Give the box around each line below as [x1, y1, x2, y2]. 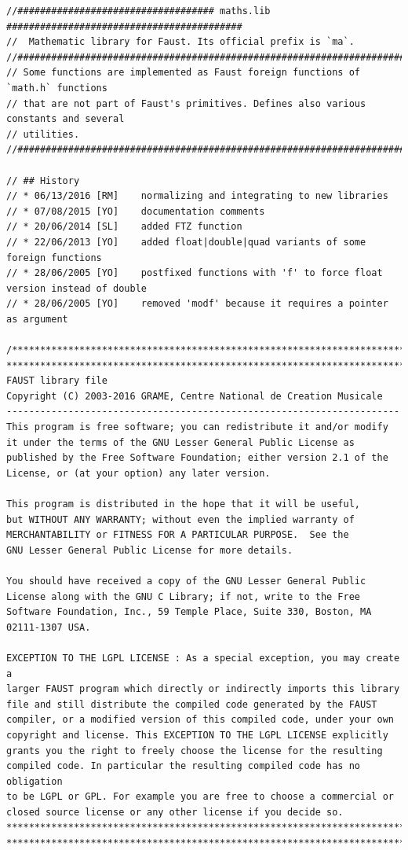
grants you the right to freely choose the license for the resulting [6, 745, 383, 756]
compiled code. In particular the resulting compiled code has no [6, 760, 361, 772]
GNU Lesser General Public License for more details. [6, 544, 293, 556]
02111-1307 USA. [6, 621, 91, 633]
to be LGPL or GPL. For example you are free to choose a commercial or [6, 791, 394, 803]
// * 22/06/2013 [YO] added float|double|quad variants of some [6, 236, 366, 248]
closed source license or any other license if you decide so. [6, 806, 344, 818]
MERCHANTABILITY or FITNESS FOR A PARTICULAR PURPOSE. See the [6, 529, 349, 541]
